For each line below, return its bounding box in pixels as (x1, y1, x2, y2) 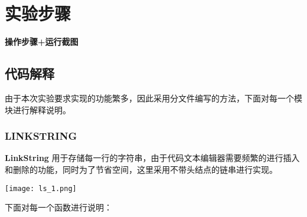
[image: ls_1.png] (5, 184, 77, 193)
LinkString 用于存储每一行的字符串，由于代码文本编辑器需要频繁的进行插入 (5, 152, 300, 164)
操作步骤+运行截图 (5, 35, 79, 48)
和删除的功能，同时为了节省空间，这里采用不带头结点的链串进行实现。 (5, 163, 277, 175)
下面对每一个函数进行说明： (5, 201, 112, 213)
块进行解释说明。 (5, 103, 71, 116)
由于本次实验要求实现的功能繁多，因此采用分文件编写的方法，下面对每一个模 (5, 91, 302, 104)
